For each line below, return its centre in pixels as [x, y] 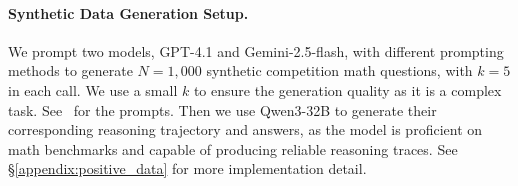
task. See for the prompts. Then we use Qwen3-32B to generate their [222, 109]
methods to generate [70, 70]
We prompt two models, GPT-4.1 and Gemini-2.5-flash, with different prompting [256, 50]
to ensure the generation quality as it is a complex [347, 89]
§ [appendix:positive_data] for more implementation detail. [187, 168]
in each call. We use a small [93, 89]
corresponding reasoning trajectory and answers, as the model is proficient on [245, 129]
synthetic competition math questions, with [339, 70]
